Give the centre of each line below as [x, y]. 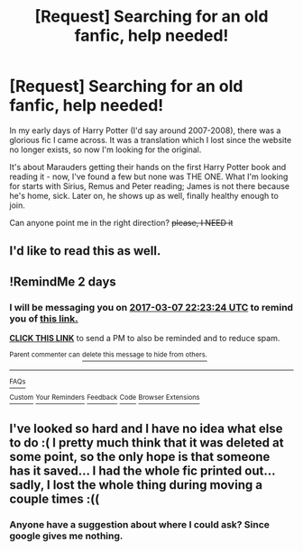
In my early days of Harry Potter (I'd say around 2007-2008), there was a [145, 130]
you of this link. [44, 319]
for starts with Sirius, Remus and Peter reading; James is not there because [150, 185]
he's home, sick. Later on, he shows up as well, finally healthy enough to [144, 195]
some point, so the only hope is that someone [140, 456]
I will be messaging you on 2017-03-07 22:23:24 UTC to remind [151, 307]
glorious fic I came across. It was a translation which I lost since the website [151, 140]
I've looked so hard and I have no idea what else [146, 428]
